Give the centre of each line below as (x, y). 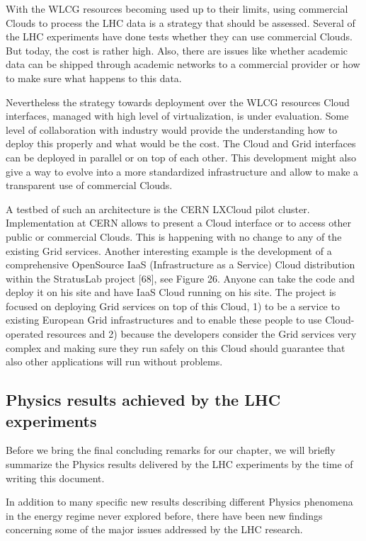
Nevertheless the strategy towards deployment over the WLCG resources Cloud (178, 102)
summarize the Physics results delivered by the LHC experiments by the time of (179, 464)
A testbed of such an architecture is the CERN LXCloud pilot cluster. (158, 209)
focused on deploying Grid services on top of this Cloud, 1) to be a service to (173, 306)
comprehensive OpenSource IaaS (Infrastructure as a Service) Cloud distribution (181, 264)
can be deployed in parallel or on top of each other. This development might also (181, 157)
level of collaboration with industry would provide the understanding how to (172, 129)
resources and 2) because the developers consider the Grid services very (201, 334)
